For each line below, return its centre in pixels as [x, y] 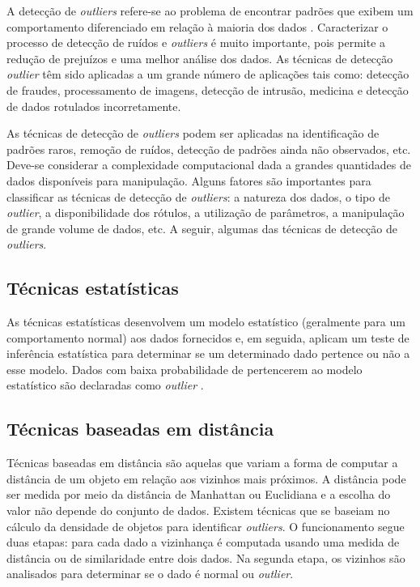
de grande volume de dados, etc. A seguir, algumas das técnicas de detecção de [202, 228]
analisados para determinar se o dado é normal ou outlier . [150, 574]
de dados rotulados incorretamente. [94, 106]
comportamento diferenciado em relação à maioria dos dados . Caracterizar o [197, 26]
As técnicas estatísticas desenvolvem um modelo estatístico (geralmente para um [206, 322]
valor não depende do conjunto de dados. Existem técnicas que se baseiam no [198, 510]
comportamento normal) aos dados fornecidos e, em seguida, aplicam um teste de [208, 337]
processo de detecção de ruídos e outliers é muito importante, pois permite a [196, 43]
